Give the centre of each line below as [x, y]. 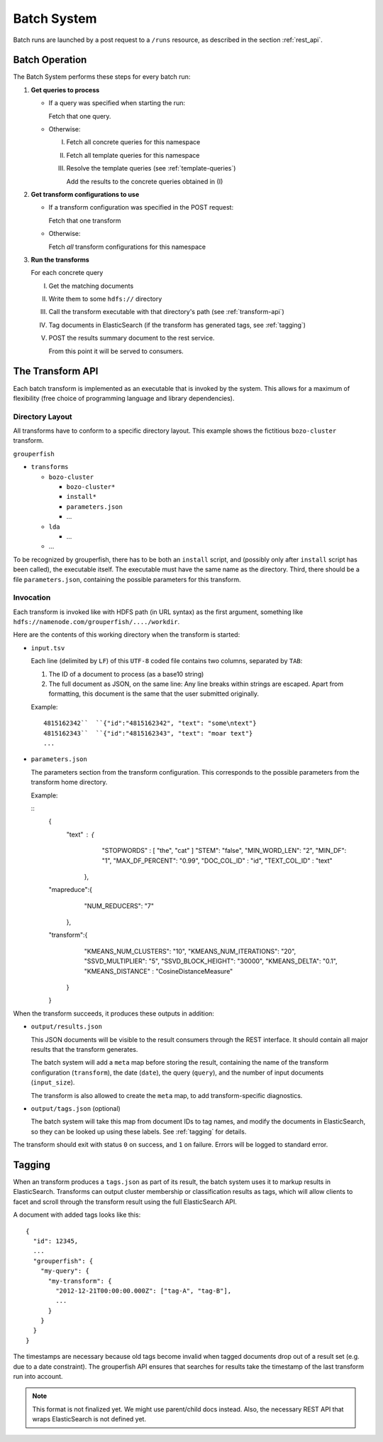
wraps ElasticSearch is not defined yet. [89, 1419]
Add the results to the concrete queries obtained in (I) [145, 181]
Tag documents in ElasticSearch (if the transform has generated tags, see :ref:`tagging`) [177, 325]
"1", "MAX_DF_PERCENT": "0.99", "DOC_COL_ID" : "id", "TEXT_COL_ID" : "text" [217, 861]
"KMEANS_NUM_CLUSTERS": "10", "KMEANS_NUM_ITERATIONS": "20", [190, 951]
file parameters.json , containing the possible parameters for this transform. [127, 579]
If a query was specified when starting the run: [117, 103]
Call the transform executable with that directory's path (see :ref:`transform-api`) [167, 312]
